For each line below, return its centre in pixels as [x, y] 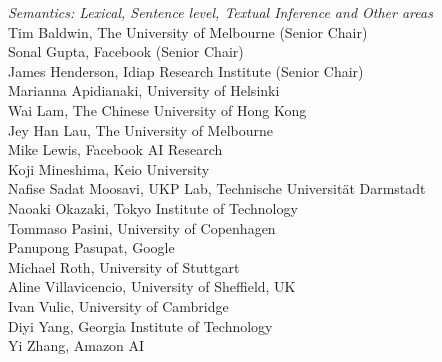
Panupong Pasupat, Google [91, 247]
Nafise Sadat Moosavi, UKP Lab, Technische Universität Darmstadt [217, 188]
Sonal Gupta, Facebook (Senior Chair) [126, 51]
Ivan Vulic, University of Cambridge [118, 305]
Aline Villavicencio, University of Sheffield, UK [152, 286]
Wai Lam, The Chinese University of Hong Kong [157, 109]
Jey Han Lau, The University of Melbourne [141, 129]
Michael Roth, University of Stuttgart [124, 266]
